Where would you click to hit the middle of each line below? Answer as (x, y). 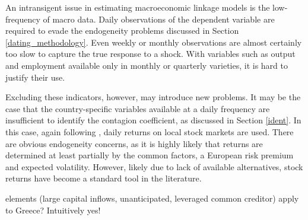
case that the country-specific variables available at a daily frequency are (138, 108)
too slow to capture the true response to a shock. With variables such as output (150, 54)
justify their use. (35, 77)
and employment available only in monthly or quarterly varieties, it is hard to (147, 65)
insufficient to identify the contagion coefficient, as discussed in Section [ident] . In (153, 120)
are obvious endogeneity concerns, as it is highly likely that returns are (134, 143)
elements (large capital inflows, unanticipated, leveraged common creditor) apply (152, 198)
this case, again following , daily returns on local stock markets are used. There (150, 131)
